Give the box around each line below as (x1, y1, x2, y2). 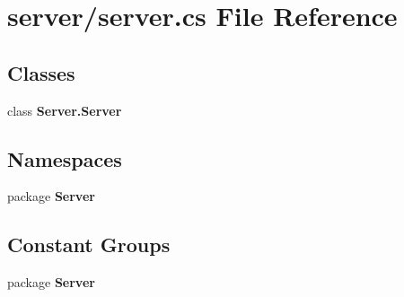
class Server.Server (7, 100, 122, 119)
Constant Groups (7, 231, 171, 258)
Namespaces (7, 144, 122, 172)
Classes (7, 58, 75, 86)
